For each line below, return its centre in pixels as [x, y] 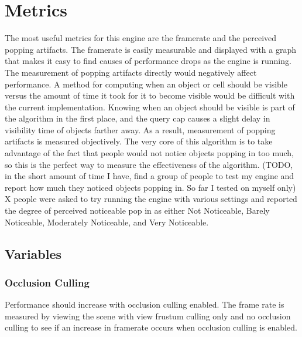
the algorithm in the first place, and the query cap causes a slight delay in [138, 118]
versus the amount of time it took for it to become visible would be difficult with [150, 95]
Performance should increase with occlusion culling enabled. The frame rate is [145, 304]
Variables [33, 253]
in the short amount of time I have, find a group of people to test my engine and [150, 176]
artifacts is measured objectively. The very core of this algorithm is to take [139, 141]
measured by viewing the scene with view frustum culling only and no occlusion [148, 316]
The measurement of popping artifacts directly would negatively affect [131, 72]
